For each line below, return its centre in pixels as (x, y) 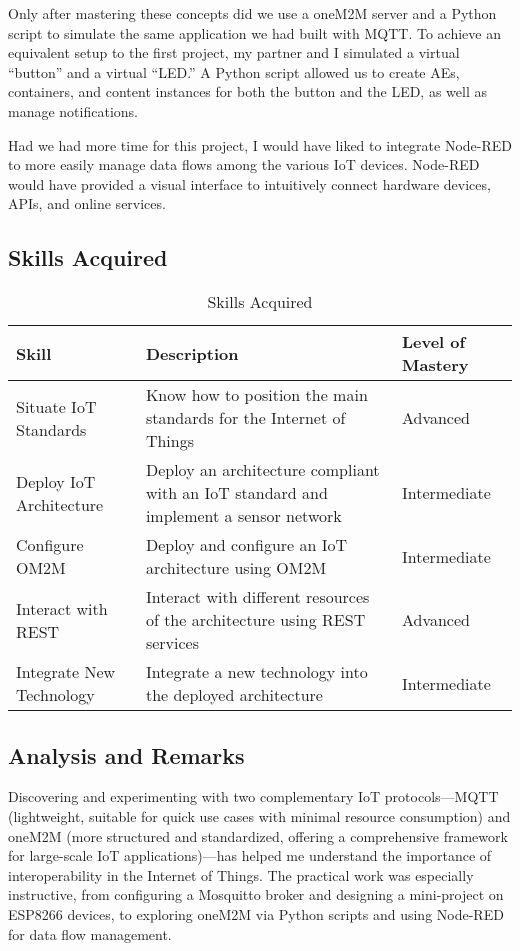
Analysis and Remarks (126, 754)
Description (192, 353)
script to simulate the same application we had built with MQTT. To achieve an (254, 32)
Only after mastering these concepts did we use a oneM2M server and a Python (252, 13)
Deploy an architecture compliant (262, 470)
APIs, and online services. (87, 203)
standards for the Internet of (245, 418)
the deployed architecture (234, 695)
